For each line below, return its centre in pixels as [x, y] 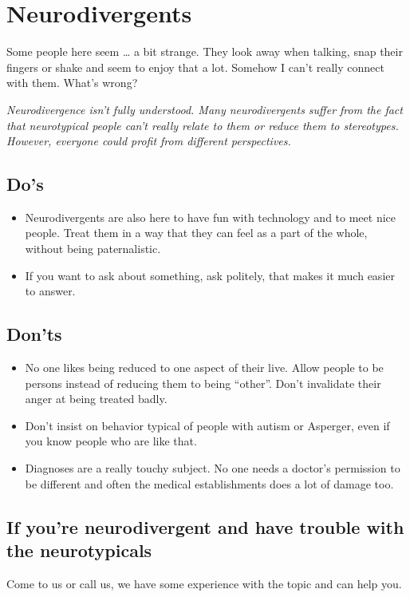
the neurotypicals [79, 550]
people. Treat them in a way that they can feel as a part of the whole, [196, 233]
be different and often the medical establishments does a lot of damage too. [209, 483]
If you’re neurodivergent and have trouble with [205, 526]
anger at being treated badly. [96, 399]
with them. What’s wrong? [72, 83]
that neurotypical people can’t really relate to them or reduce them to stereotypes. [203, 125]
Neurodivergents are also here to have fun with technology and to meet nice [211, 217]
